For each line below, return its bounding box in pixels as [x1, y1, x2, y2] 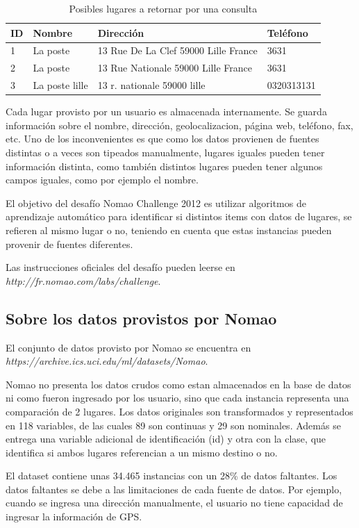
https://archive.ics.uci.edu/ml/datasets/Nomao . [6, 354, 208, 368]
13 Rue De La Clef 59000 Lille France [97, 43, 258, 58]
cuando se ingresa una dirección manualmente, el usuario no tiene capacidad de [6, 495, 343, 510]
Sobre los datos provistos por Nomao [6, 307, 277, 329]
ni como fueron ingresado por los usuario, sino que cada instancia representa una [6, 390, 349, 405]
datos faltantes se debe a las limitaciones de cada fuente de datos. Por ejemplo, [6, 481, 342, 496]
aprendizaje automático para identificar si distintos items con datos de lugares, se [6, 209, 352, 224]
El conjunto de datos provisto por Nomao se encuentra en [6, 340, 251, 354]
